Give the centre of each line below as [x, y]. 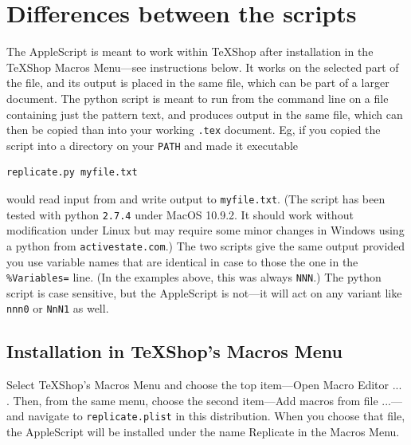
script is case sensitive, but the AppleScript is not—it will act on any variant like [204, 292]
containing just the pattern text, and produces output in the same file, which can [205, 114]
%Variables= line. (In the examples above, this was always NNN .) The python [194, 277]
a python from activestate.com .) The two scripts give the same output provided [206, 245]
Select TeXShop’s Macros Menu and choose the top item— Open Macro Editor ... [204, 385]
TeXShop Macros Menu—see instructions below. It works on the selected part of [203, 67]
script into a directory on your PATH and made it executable [153, 145]
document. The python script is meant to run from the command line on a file [198, 98]
